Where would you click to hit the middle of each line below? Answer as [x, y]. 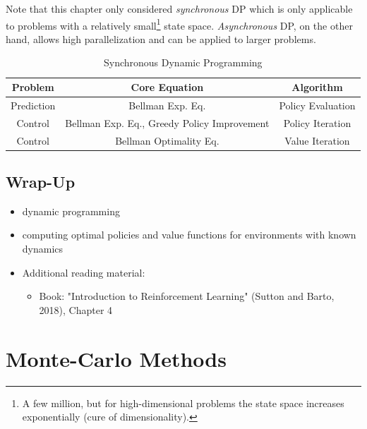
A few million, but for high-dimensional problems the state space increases [183, 403]
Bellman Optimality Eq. [167, 140]
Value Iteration [317, 140]
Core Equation [167, 87]
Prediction [33, 105]
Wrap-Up [41, 182]
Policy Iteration [317, 122]
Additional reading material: [84, 272]
